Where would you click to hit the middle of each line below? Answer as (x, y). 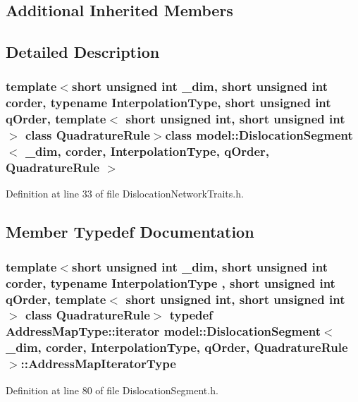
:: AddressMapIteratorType (98, 364)
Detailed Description (83, 52)
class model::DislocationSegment (259, 135)
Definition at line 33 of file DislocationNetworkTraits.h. (125, 194)
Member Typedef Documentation (130, 232)
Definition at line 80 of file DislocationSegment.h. (112, 390)
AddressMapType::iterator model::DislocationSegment (163, 331)
